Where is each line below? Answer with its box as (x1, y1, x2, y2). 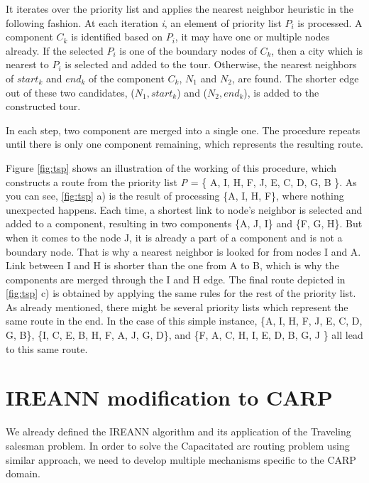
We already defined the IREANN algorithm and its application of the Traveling (6, 424, 351, 439)
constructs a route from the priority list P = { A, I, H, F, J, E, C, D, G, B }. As (6, 174, 357, 189)
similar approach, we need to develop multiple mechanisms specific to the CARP (6, 452, 356, 467)
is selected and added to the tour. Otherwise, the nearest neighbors (65, 57, 357, 72)
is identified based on (71, 29, 163, 44)
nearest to (6, 57, 49, 72)
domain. (6, 466, 41, 481)
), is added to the (243, 85, 319, 99)
